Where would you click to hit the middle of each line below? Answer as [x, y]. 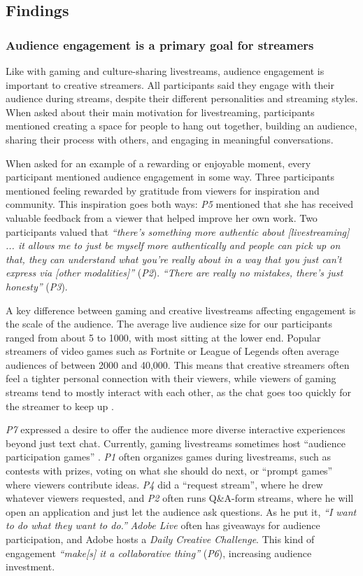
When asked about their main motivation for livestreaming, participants [160, 112]
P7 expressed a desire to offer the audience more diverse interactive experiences [176, 429]
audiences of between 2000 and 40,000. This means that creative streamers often [178, 364]
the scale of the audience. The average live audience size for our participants [169, 324]
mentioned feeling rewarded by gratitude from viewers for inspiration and [163, 190]
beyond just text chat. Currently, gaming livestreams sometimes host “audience [176, 443]
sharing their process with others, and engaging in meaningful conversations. [170, 139]
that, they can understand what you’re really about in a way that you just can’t [174, 259]
